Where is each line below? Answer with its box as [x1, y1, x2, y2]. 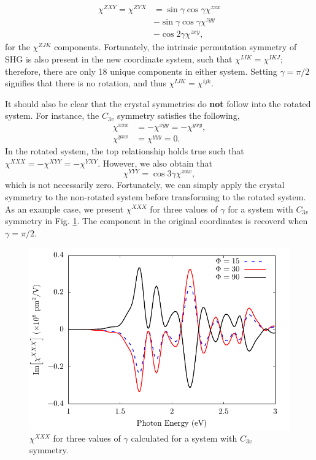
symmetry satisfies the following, [117, 109, 240, 122]
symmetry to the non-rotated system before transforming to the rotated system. [5, 190, 306, 203]
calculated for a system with [131, 431, 237, 444]
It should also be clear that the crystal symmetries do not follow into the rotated [5, 97, 311, 110]
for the [5, 40, 30, 53]
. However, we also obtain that [98, 156, 212, 169]
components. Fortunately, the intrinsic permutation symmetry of [54, 40, 297, 53]
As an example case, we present [5, 202, 124, 215]
